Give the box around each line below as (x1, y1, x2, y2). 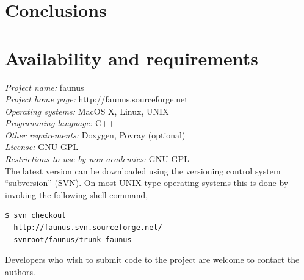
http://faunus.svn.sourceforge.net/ (13, 223, 162, 232)
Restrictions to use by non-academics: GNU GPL (5, 153, 189, 165)
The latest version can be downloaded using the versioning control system (5, 164, 281, 177)
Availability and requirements (5, 45, 258, 70)
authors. (5, 265, 35, 278)
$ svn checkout (5, 211, 67, 220)
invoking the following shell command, (5, 188, 148, 201)
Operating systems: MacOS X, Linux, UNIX (5, 104, 169, 117)
